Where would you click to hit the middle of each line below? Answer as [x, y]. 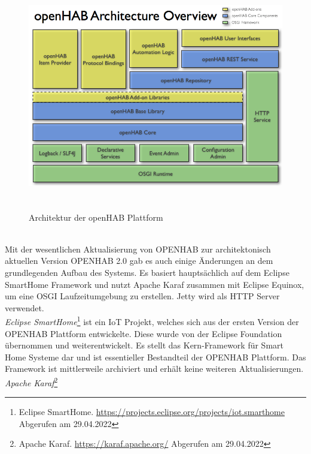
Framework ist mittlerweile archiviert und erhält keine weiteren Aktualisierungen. [154, 369]
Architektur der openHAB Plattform [96, 217]
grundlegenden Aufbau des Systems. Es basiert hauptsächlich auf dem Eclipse [147, 272]
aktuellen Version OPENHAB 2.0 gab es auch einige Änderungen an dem [139, 261]
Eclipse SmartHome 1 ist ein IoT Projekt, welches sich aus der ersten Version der [152, 321]
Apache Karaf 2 [31, 381]
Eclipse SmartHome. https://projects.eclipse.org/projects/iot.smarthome [152, 412]
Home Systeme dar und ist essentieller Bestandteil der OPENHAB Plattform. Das [155, 357]
